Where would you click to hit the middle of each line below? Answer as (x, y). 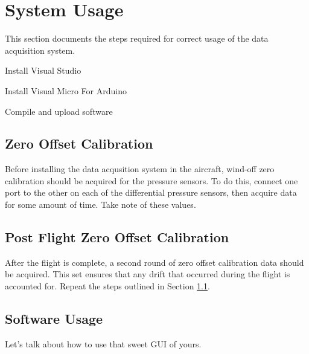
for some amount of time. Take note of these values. (100, 204)
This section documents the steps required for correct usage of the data (137, 38)
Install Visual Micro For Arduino (66, 90)
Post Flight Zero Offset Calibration (117, 237)
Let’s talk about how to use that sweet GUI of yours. (103, 343)
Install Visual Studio (43, 70)
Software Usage (54, 319)
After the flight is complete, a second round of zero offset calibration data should (154, 262)
